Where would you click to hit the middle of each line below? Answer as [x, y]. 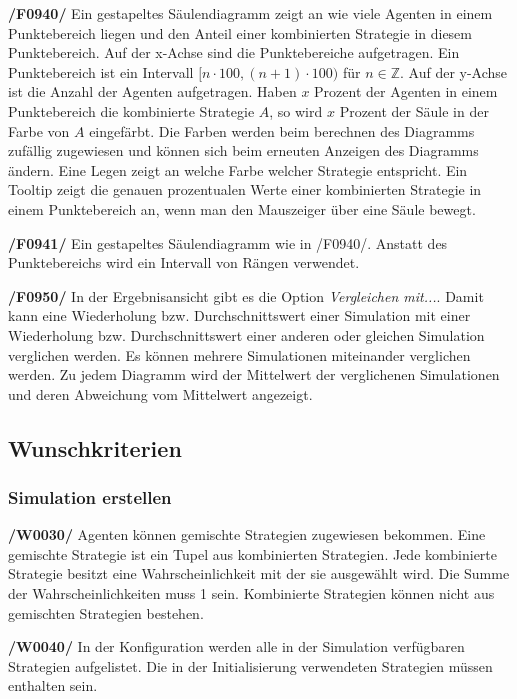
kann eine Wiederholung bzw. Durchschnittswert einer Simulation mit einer [239, 315]
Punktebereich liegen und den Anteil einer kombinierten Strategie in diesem [240, 32]
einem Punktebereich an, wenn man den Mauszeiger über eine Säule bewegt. [242, 208]
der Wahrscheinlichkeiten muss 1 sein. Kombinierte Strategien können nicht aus [251, 593]
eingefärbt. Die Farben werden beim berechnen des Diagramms [282, 130]
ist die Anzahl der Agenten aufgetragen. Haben [152, 91]
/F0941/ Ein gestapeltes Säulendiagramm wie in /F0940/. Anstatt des [228, 242]
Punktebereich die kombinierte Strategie [131, 110]
